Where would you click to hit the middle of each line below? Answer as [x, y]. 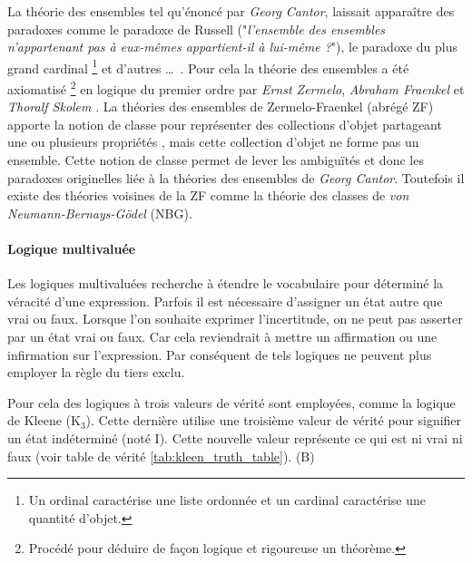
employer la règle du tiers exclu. [96, 372]
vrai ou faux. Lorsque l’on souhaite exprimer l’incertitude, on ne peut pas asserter [235, 319]
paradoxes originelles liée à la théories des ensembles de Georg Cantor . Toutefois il [236, 177]
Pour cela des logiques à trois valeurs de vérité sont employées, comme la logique [231, 402]
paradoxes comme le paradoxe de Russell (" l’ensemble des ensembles [197, 29]
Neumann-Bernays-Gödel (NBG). [100, 213]
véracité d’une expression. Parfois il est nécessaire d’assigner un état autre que [225, 301]
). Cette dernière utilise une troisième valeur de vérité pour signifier [274, 420]
